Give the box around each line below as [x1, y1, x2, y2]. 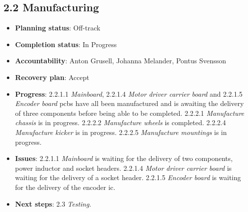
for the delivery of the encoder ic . [15, 182, 115, 192]
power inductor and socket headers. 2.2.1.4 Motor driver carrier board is [15, 162, 232, 173]
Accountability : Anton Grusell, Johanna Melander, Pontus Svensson [15, 55, 226, 66]
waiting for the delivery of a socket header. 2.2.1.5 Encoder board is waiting [15, 172, 241, 183]
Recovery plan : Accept [15, 72, 89, 82]
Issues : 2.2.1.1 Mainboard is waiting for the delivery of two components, [15, 153, 233, 163]
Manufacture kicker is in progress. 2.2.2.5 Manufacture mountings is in [15, 127, 227, 137]
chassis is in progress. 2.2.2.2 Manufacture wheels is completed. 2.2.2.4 [15, 117, 226, 128]
